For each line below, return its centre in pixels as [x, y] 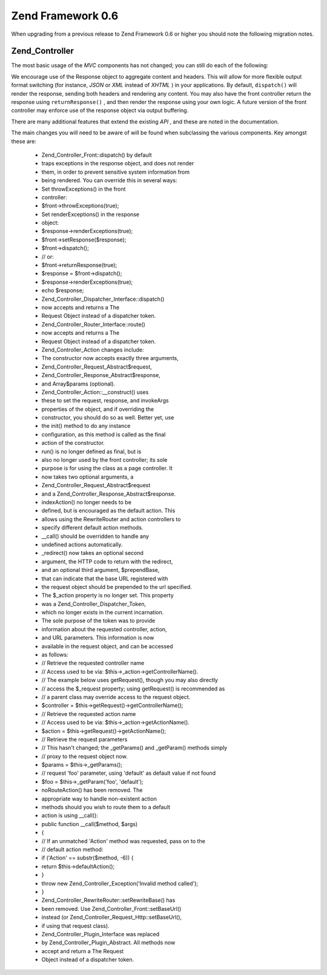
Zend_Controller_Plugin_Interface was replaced [101, 934]
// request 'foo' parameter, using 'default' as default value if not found [129, 773]
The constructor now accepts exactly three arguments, [110, 358]
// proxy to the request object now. [84, 756]
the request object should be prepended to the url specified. [117, 586]
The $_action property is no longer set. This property [107, 596]
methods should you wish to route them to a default [106, 807]
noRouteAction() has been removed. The [92, 790]
